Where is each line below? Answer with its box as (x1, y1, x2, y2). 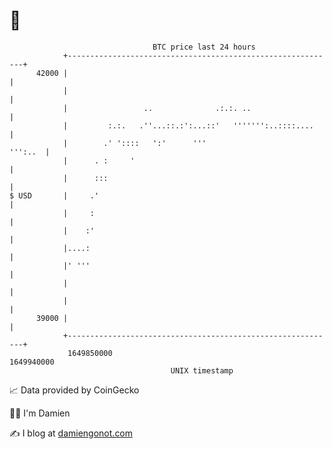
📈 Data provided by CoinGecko (9, 384, 140, 396)
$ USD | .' (9, 190, 100, 201)
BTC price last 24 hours (152, 42, 256, 52)
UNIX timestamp (170, 365, 234, 376)
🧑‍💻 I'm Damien (9, 407, 71, 419)
